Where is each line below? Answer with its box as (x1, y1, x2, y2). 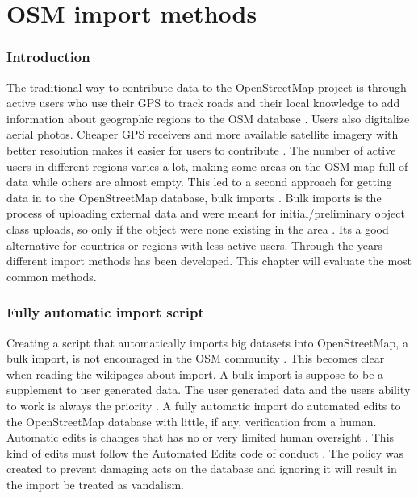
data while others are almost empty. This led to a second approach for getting (6, 173, 392, 190)
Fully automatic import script (6, 302, 204, 322)
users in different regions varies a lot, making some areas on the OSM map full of (6, 157, 408, 174)
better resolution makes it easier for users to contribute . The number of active (6, 141, 396, 158)
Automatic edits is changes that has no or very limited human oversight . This (6, 429, 395, 446)
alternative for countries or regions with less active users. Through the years (6, 236, 382, 253)
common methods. (6, 268, 97, 284)
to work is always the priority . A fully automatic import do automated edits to (6, 396, 401, 413)
